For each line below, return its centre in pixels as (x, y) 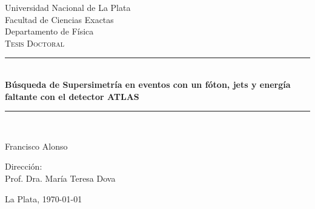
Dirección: (24, 166)
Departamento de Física (49, 31)
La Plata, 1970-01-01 (44, 198)
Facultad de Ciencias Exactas (59, 19)
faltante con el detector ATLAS (72, 96)
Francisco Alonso (36, 146)
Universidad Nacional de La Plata (68, 7)
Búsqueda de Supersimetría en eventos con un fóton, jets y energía (148, 84)
